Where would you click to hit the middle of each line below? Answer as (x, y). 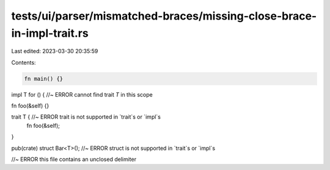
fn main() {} (44, 79)
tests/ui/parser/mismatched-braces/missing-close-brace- (164, 16)
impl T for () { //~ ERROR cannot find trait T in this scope (82, 94)
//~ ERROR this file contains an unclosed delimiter (74, 160)
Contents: (24, 62)
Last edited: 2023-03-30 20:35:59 (55, 51)
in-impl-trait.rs (50, 33)
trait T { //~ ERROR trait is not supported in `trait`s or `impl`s (86, 117)
